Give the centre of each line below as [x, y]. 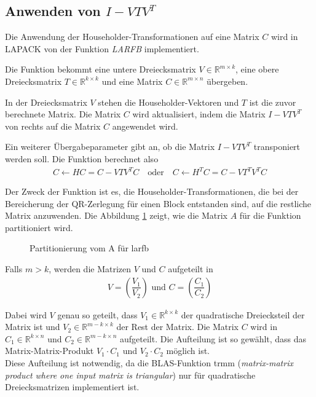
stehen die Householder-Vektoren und [168, 102]
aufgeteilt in [191, 269]
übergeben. [227, 81]
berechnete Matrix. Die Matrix [63, 114]
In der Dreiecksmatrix [46, 102]
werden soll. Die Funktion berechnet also [82, 158]
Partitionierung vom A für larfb [89, 248]
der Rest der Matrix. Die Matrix [178, 327]
